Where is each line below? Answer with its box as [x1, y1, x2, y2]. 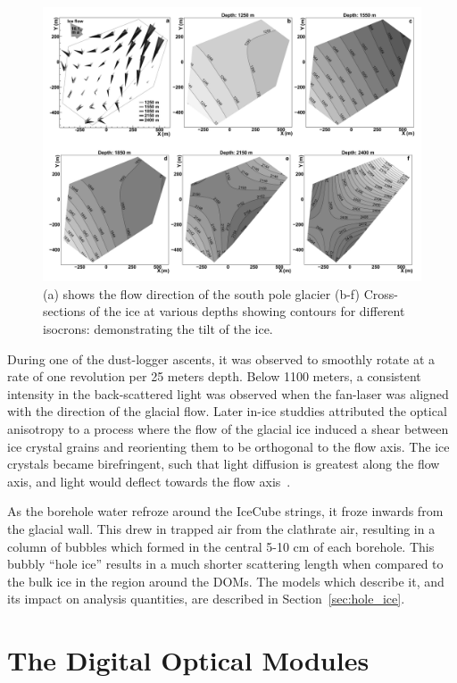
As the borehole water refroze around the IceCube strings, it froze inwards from [7, 502, 444, 521]
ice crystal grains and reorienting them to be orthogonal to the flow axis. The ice [7, 437, 450, 455]
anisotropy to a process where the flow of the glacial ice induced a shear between [7, 419, 449, 437]
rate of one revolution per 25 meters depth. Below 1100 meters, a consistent [7, 367, 421, 386]
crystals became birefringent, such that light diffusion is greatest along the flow [7, 454, 440, 473]
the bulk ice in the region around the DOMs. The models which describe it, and [7, 571, 445, 590]
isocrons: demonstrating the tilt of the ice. [43, 320, 273, 338]
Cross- [363, 284, 398, 303]
